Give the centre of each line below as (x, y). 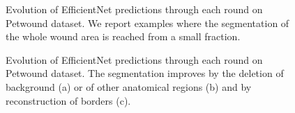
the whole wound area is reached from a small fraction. (123, 36)
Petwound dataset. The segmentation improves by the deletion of (145, 73)
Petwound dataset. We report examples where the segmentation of (147, 23)
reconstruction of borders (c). (68, 100)
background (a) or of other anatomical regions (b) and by (129, 86)
